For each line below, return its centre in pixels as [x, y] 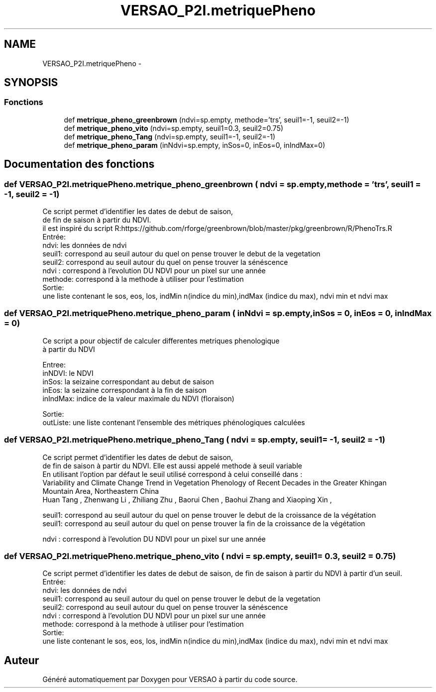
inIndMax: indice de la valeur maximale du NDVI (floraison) [138, 398]
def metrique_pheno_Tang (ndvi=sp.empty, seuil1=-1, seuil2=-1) [170, 136]
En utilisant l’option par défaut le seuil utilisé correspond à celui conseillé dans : [172, 474]
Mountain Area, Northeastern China [101, 491]
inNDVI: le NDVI [68, 373]
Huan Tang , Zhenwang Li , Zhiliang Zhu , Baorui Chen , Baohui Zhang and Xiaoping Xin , [187, 499]
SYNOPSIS [31, 83]
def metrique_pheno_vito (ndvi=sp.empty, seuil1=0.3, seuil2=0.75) [174, 128]
